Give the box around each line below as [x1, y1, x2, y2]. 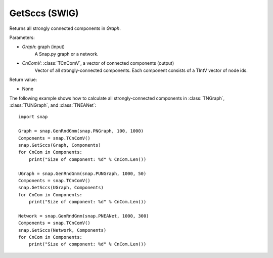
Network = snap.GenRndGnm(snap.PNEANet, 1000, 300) [18, 213, 149, 219]
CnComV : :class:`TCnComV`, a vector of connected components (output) [22, 60, 174, 66]
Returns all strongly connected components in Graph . [9, 25, 121, 31]
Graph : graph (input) [22, 44, 65, 50]
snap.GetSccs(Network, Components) [18, 227, 107, 233]
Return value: [9, 76, 37, 82]
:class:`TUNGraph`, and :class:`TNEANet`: [9, 102, 97, 108]
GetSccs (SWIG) [9, 8, 79, 19]
